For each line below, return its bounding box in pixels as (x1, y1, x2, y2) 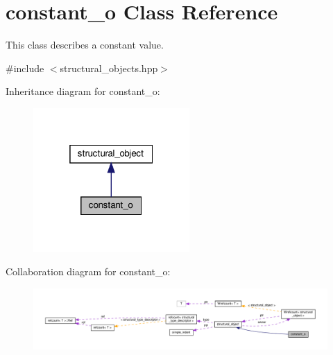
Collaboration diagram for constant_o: (6, 263, 171, 278)
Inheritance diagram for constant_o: (6, 84, 160, 98)
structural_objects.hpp (60, 60, 158, 75)
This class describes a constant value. (6, 37, 164, 52)
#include (6, 60, 44, 75)
